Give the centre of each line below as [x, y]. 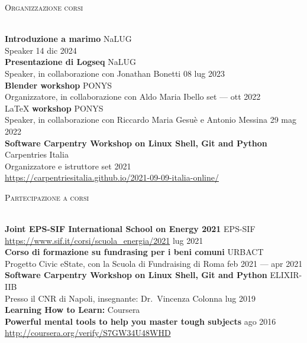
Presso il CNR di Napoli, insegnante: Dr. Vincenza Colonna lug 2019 [130, 298]
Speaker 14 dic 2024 [41, 50]
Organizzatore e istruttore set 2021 [68, 166]
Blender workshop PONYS [59, 85]
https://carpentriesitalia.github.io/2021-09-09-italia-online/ [112, 177]
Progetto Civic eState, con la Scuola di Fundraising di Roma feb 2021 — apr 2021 [154, 263]
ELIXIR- [286, 275]
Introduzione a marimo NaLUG [68, 39]
